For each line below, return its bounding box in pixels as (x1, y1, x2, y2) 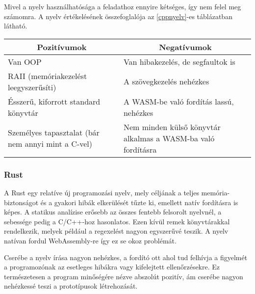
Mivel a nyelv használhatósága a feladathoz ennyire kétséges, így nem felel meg (4, 1, 241, 11)
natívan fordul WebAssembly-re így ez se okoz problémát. (4, 235, 177, 245)
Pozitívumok (37, 41, 87, 53)
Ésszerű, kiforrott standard (8, 95, 101, 107)
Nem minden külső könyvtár (123, 121, 221, 133)
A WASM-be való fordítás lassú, (123, 95, 234, 107)
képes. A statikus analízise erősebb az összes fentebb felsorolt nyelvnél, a (4, 207, 222, 217)
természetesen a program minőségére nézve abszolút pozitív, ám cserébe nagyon (4, 271, 243, 281)
